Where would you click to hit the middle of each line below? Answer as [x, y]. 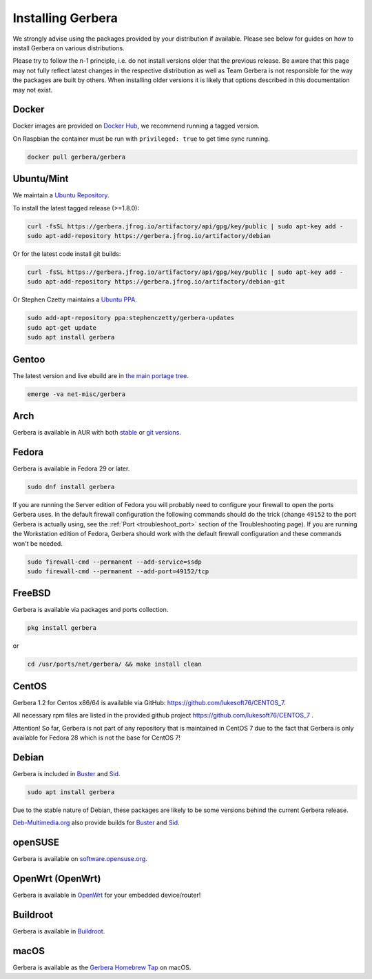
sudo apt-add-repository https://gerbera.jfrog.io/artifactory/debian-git [156, 282]
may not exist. [33, 90]
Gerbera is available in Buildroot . [59, 931]
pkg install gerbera [62, 628]
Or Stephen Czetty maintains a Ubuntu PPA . [75, 299]
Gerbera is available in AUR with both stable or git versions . [97, 433]
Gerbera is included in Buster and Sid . [66, 773]
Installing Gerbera [65, 18]
